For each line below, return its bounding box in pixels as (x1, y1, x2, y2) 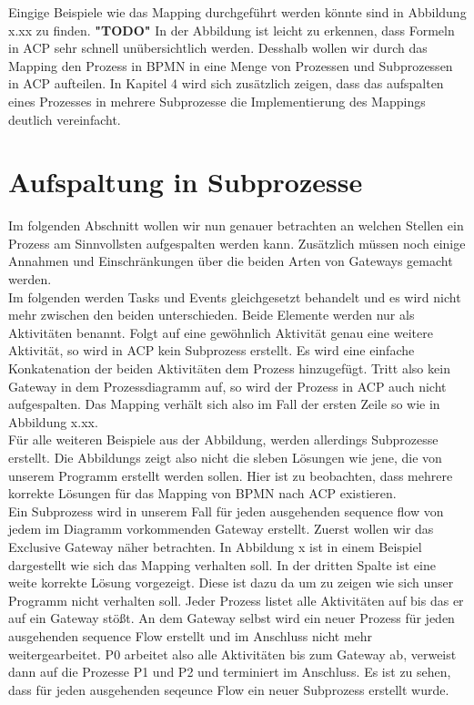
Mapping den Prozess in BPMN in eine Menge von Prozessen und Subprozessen (8, 56, 453, 75)
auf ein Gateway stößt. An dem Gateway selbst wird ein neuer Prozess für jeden (8, 608, 455, 628)
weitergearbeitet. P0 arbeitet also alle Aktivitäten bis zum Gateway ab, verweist (8, 644, 457, 663)
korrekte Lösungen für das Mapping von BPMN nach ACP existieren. (8, 484, 397, 503)
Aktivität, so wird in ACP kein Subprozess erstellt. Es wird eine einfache (8, 341, 415, 360)
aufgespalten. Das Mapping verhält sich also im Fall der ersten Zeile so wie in (8, 394, 440, 414)
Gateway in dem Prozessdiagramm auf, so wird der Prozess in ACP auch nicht (8, 376, 447, 395)
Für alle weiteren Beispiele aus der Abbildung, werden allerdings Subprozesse (8, 430, 439, 449)
